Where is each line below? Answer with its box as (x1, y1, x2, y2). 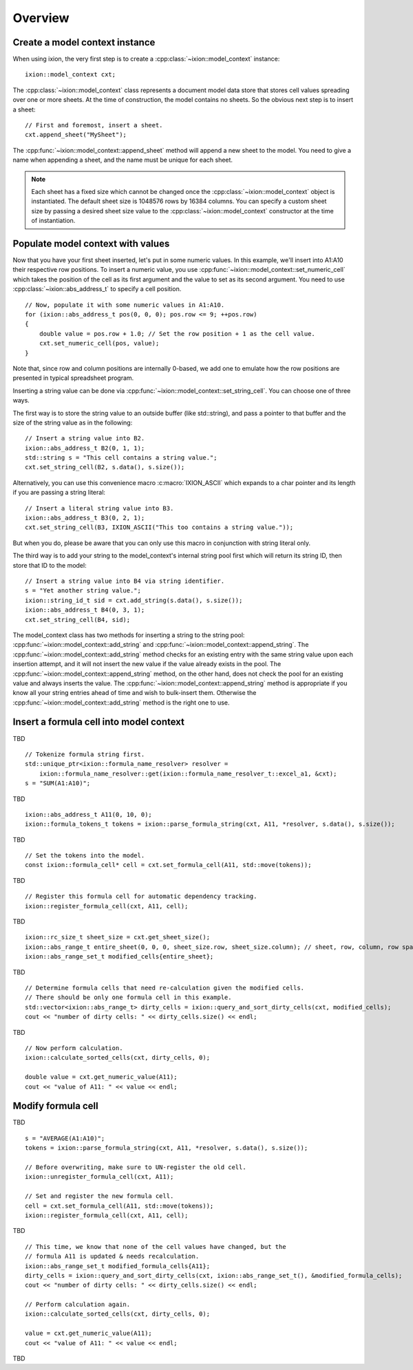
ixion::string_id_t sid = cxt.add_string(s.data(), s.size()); (25, 596, 243, 604)
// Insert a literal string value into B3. (25, 504, 174, 512)
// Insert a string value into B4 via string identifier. (25, 577, 225, 585)
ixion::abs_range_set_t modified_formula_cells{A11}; (25, 1262, 210, 1270)
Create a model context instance (12, 36, 156, 48)
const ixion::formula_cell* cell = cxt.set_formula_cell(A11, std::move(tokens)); (25, 861, 312, 869)
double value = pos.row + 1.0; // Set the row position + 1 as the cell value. (39, 330, 316, 337)
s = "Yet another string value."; (25, 587, 141, 595)
